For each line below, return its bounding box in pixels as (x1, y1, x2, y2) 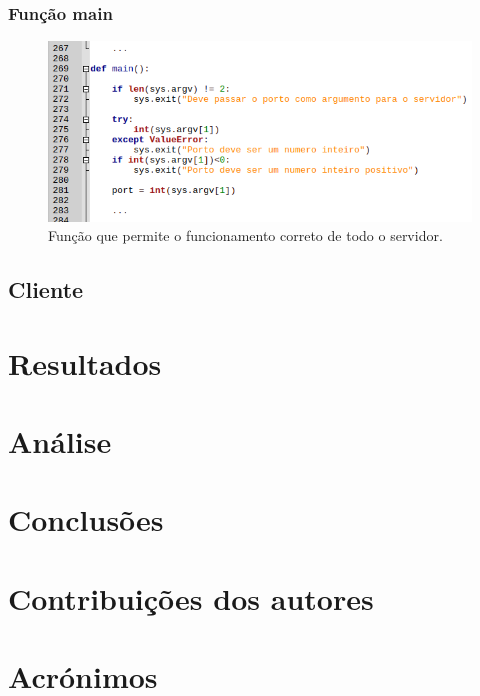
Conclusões (8, 499, 164, 540)
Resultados (8, 342, 162, 383)
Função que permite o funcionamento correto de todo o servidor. (48, 225, 443, 246)
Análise (8, 421, 112, 462)
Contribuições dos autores (8, 577, 374, 618)
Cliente (8, 274, 84, 305)
